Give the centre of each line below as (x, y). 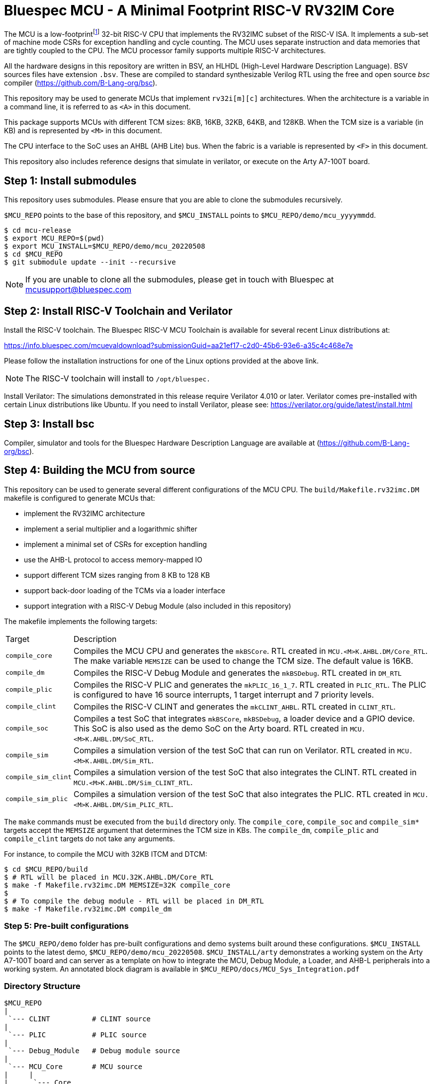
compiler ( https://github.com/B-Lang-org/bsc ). (81, 83)
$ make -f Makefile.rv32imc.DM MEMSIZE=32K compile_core (117, 885)
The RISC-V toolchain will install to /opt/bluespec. (118, 379)
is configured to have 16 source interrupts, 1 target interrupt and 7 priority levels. (224, 694)
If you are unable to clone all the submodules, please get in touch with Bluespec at (180, 280)
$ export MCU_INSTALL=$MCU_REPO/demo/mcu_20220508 (105, 246)
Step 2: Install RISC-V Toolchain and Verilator (118, 311)
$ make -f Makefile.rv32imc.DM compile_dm (88, 909)
